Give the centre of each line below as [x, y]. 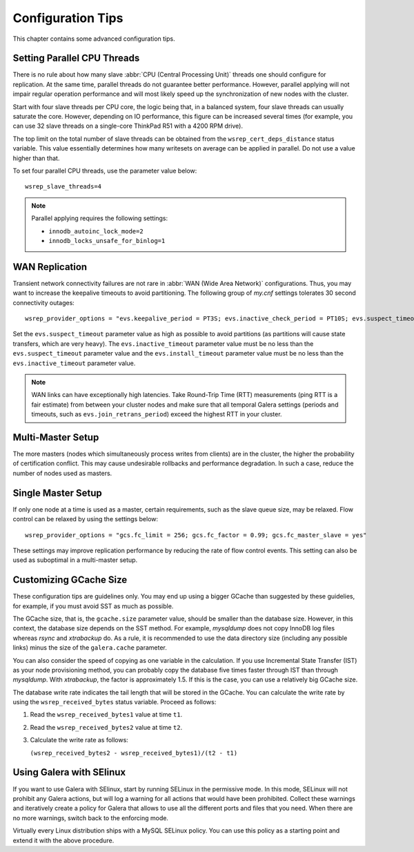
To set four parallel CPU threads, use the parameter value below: [105, 171]
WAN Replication [50, 267]
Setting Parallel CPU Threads [76, 58]
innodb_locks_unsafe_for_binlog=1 [107, 241]
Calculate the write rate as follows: [79, 740]
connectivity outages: [44, 302]
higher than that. [36, 158]
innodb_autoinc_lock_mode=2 [96, 231]
